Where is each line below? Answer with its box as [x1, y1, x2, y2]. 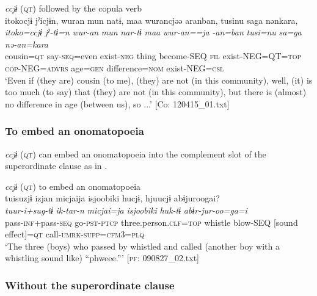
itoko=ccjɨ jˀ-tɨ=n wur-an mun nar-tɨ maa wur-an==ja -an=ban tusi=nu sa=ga [5, 26, 302, 38]
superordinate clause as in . [5, 159, 107, 172]
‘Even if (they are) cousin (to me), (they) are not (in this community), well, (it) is [5, 73, 313, 86]
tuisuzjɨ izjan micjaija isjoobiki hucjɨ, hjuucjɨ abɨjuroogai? [5, 192, 220, 204]
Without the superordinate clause [5, 277, 175, 292]
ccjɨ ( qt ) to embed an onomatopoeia [5, 179, 141, 192]
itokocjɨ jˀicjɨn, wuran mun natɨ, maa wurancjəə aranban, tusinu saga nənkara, [5, 13, 298, 26]
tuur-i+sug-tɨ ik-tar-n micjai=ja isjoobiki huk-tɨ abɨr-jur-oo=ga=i [5, 203, 247, 216]
